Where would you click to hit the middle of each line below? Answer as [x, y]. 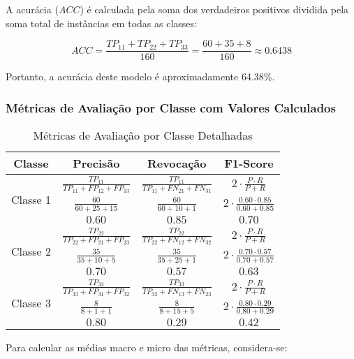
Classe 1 [31, 200]
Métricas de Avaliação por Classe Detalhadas [143, 135]
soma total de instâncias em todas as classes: [101, 23]
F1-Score [249, 163]
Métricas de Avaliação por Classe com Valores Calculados [171, 107]
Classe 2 [31, 251]
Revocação [177, 163]
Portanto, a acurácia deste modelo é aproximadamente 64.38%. [140, 76]
